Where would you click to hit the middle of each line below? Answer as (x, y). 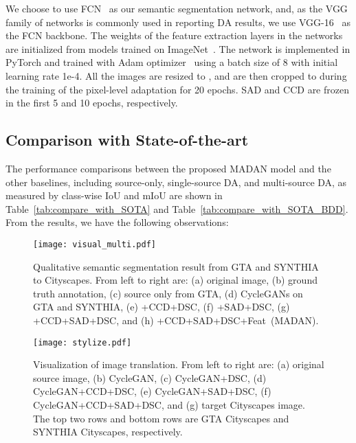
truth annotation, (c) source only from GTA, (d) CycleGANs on (168, 293)
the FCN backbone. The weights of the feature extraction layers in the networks (174, 35)
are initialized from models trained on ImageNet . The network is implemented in (178, 48)
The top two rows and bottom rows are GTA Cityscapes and (161, 418)
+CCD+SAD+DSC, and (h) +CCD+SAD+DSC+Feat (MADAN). (176, 320)
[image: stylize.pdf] (82, 342)
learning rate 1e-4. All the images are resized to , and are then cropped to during (176, 75)
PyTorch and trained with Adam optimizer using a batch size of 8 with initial (172, 62)
